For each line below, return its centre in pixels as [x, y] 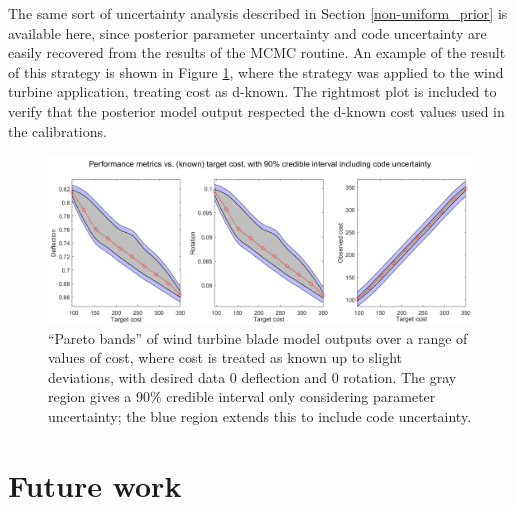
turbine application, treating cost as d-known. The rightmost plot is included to [252, 91]
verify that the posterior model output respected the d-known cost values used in [256, 110]
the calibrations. [57, 130]
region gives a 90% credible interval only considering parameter [242, 396]
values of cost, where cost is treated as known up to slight [225, 357]
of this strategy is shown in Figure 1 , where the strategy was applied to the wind [256, 71]
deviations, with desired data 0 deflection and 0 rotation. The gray [252, 376]
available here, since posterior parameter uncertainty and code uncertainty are [247, 32]
